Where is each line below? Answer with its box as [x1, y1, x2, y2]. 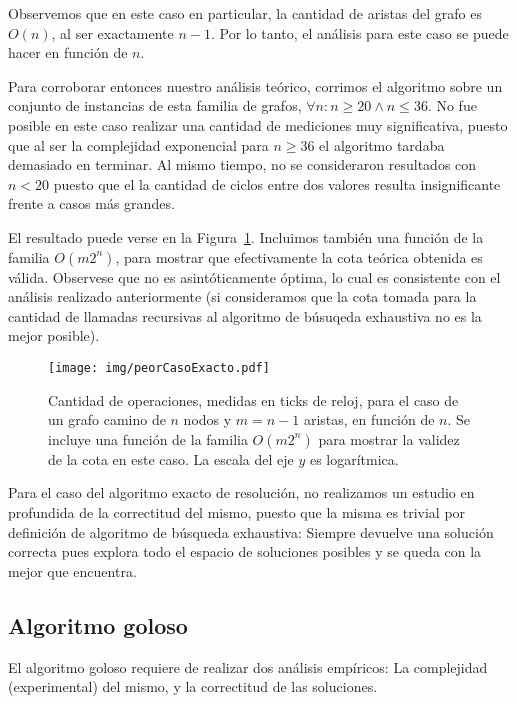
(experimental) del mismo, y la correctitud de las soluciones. [8, 676, 378, 697]
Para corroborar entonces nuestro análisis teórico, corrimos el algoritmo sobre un [8, 75, 503, 96]
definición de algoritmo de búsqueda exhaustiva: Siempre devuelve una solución [8, 521, 494, 542]
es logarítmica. [309, 448, 399, 469]
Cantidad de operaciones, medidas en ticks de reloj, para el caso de [48, 389, 459, 410]
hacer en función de [8, 42, 128, 63]
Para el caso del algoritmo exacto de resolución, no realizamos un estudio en [8, 482, 475, 503]
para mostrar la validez [318, 428, 460, 449]
